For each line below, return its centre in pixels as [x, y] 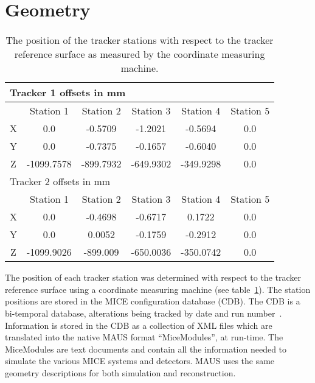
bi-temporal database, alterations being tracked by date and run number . [144, 313]
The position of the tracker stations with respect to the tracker [140, 40]
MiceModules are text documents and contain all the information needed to [146, 349]
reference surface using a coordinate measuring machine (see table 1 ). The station [158, 289]
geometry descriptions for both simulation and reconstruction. [120, 372]
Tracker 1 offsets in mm [68, 93]
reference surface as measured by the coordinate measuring [140, 54]
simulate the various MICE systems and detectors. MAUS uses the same [140, 361]
